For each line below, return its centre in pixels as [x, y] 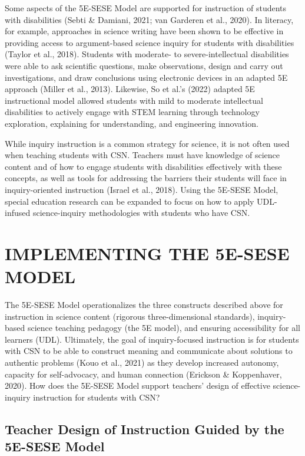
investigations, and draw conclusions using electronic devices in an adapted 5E [146, 77]
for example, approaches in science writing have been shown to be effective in [144, 31]
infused [18, 213]
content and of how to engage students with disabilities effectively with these [143, 166]
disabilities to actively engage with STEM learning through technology [132, 112]
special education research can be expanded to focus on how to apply [130, 201]
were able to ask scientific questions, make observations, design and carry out [144, 65]
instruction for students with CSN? [97, 397]
